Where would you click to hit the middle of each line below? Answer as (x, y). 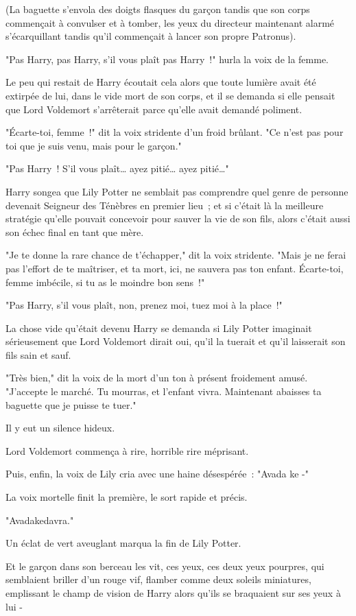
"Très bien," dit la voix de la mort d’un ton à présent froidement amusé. (157, 378)
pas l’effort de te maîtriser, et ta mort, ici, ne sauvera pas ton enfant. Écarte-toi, (175, 268)
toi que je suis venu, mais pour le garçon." (94, 145)
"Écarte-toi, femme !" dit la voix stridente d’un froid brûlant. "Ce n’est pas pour (175, 132)
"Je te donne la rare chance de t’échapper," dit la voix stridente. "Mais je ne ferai (176, 255)
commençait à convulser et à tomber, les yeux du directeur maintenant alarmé (170, 22)
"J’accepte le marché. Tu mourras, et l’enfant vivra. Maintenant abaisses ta (164, 391)
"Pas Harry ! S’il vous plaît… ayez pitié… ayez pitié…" (117, 168)
